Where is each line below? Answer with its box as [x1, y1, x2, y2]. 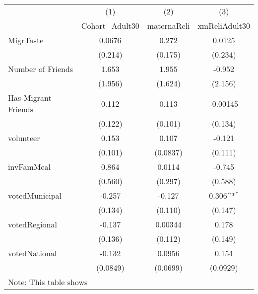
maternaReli [147, 20, 190, 31]
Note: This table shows [8, 276, 88, 288]
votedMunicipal [8, 190, 62, 201]
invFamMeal [8, 161, 51, 172]
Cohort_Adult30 [81, 20, 139, 31]
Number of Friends [8, 63, 73, 74]
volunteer [8, 132, 40, 144]
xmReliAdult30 [197, 20, 250, 31]
